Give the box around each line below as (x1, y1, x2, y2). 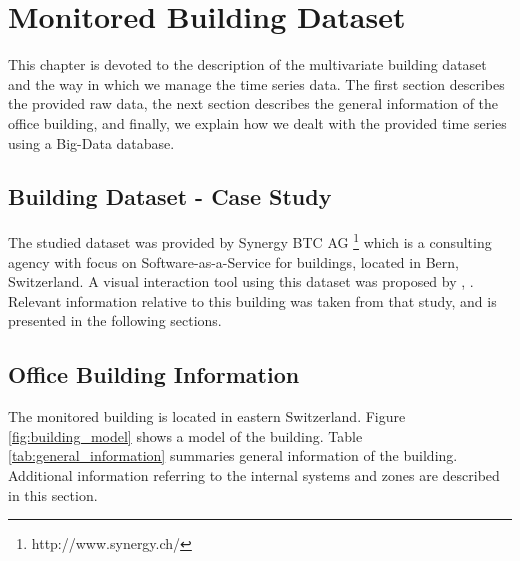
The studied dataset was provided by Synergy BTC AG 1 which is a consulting (8, 229, 492, 252)
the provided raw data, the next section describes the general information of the (8, 93, 499, 114)
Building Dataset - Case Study (8, 181, 332, 212)
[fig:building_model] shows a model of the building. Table (8, 425, 363, 446)
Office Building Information (8, 359, 300, 390)
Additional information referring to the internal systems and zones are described (8, 464, 500, 485)
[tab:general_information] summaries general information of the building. (8, 445, 458, 466)
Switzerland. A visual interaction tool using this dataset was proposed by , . (8, 271, 474, 292)
